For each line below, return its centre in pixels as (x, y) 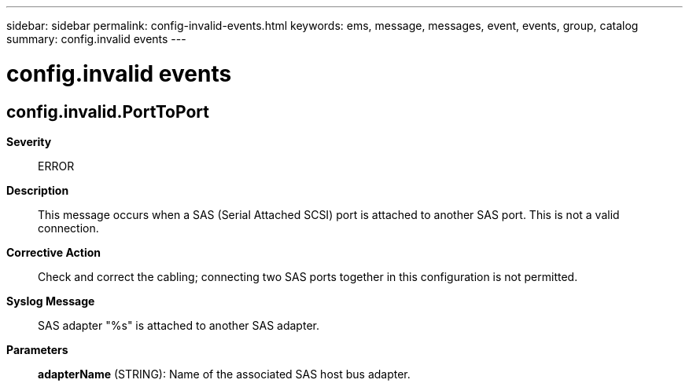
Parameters (37, 349)
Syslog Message (51, 301)
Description (38, 190)
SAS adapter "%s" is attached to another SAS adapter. (179, 325)
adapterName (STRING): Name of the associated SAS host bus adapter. (224, 374)
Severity (29, 141)
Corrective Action (53, 252)
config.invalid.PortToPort (108, 111)
